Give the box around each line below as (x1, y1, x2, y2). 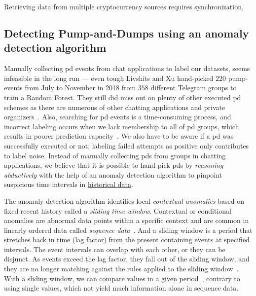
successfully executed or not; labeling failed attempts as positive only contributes (4, 140, 249, 150)
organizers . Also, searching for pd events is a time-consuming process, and (4, 111, 231, 122)
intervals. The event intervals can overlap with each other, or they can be (4, 244, 225, 254)
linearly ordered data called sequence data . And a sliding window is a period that (4, 224, 253, 235)
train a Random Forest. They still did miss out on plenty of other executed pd (4, 92, 241, 102)
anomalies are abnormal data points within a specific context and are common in (4, 215, 249, 225)
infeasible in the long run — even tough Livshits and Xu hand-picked (4, 73, 214, 83)
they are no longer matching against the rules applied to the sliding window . (4, 263, 239, 274)
